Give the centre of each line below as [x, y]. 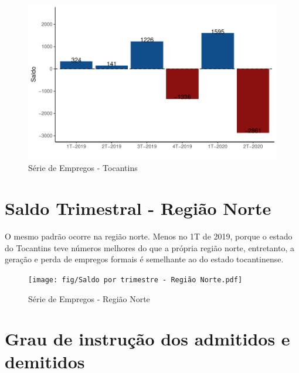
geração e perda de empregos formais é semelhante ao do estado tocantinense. [144, 259]
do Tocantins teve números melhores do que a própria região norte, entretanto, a [149, 247]
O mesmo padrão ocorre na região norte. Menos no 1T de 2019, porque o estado [149, 236]
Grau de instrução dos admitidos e [147, 339]
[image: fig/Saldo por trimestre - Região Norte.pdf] [135, 280]
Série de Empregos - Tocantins [83, 168]
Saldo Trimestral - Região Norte [138, 208]
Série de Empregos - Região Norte [89, 298]
